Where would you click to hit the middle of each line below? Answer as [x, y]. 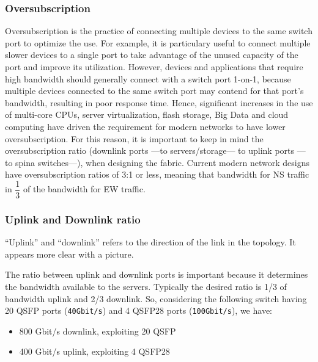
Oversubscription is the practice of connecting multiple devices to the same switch [159, 31]
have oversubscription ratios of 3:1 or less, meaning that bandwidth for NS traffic [157, 174]
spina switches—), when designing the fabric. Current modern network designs [163, 162]
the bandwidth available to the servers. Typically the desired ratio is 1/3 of [146, 286]
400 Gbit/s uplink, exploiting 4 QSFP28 [94, 351]
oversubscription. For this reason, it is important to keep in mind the [134, 138]
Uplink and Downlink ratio [73, 219]
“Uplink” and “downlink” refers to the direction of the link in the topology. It [150, 242]
